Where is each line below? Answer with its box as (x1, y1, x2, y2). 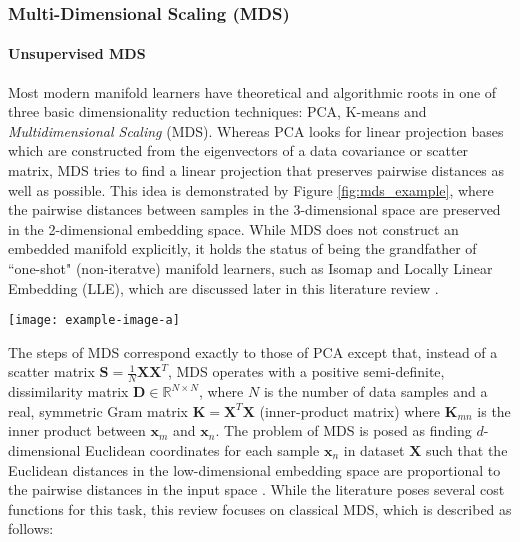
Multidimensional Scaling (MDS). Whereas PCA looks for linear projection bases (8, 120, 504, 141)
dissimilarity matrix (8, 381, 129, 402)
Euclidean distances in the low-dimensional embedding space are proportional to (8, 459, 501, 480)
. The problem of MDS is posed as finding (215, 420, 472, 441)
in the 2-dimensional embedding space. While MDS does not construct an (8, 218, 459, 239)
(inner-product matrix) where (259, 400, 441, 421)
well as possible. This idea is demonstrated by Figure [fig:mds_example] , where (8, 179, 494, 200)
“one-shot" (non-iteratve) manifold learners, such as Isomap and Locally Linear (8, 257, 493, 278)
